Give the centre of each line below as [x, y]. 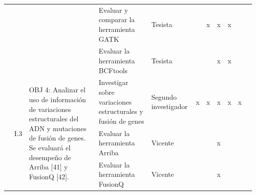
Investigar [113, 82]
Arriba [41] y [48, 167]
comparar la [117, 19]
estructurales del [54, 119]
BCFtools [113, 70]
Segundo [164, 97]
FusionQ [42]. [49, 176]
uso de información [57, 99]
